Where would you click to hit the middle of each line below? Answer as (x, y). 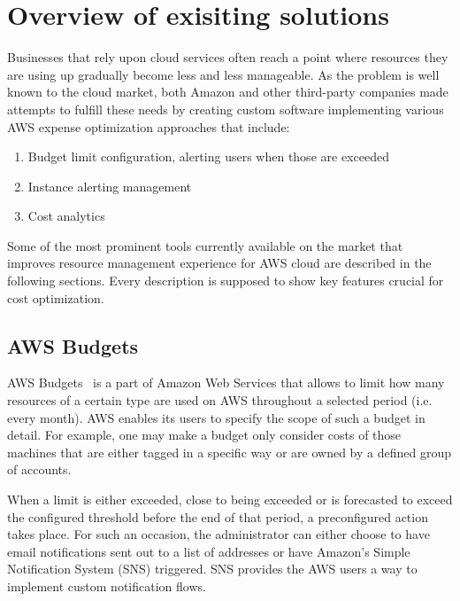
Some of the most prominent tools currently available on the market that (205, 245)
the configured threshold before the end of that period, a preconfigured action (218, 516)
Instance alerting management (110, 186)
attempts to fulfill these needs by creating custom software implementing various (226, 109)
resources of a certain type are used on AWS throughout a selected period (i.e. (220, 400)
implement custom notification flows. (107, 585)
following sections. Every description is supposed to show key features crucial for (226, 281)
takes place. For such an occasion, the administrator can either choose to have (218, 534)
